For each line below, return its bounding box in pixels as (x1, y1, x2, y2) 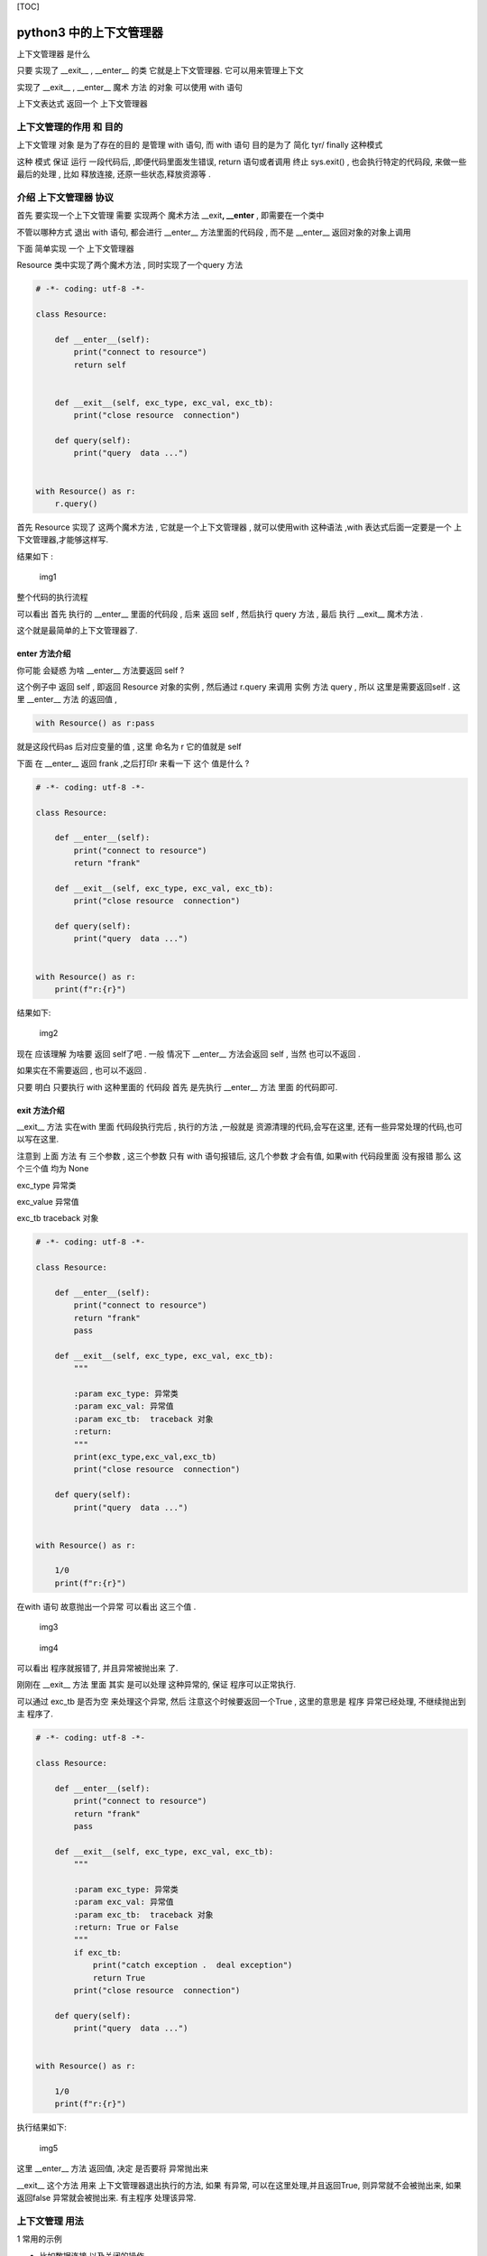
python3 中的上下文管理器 (16, 24, 164, 40)
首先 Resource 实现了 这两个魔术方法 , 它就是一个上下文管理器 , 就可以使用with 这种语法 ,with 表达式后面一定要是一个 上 (16, 522, 463, 532)
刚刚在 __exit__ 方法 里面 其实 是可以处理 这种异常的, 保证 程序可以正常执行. (16, 1679, 297, 1690)
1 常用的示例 (16, 2233, 62, 2244)
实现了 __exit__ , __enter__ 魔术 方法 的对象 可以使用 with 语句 (16, 81, 243, 92)
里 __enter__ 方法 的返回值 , (16, 694, 117, 705)
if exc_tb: (73, 1947, 122, 1957)
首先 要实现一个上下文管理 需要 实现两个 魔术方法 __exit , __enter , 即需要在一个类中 (16, 210, 325, 221)
